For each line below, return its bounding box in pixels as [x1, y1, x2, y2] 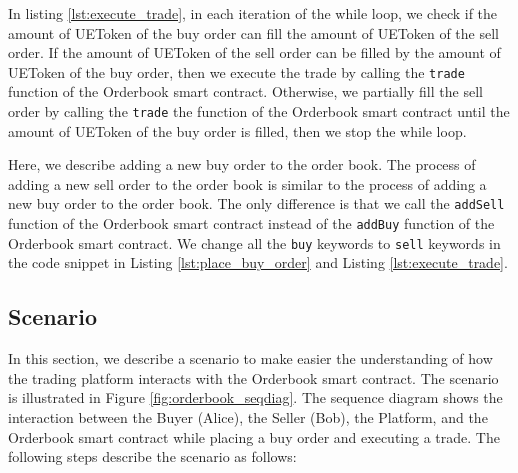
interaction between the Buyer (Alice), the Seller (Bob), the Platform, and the [8, 407, 488, 428]
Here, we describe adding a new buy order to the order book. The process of [8, 154, 476, 175]
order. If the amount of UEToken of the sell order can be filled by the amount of [8, 42, 501, 63]
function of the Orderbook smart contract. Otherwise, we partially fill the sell [8, 81, 483, 102]
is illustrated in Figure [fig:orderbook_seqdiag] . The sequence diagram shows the [8, 387, 503, 408]
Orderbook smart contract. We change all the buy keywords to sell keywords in [8, 232, 501, 253]
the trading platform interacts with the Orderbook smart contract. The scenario [8, 367, 499, 388]
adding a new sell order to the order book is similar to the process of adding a [8, 173, 487, 194]
